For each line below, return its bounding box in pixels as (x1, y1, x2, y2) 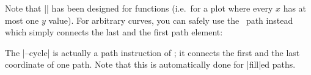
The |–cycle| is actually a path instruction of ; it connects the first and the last (5, 46, 300, 59)
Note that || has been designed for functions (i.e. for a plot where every (5, 2, 273, 14)
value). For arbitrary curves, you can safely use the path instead (48, 13, 293, 26)
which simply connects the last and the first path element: (5, 26, 223, 38)
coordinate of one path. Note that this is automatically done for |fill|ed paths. (5, 58, 296, 71)
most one (5, 13, 39, 26)
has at (283, 2, 307, 14)
